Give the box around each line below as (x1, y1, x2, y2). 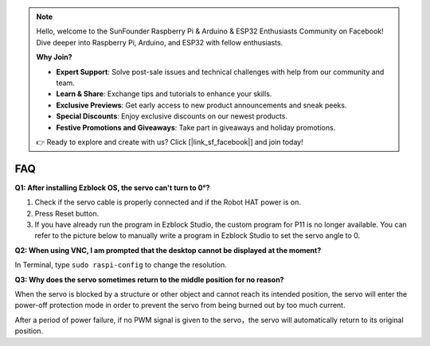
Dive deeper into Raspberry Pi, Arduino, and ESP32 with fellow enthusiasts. (36, 37, 283, 47)
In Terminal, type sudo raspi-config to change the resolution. (14, 260, 227, 270)
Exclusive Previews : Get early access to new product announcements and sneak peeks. (56, 100, 347, 110)
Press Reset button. (34, 208, 100, 218)
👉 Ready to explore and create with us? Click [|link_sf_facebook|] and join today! (36, 137, 303, 146)
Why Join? (36, 52, 72, 62)
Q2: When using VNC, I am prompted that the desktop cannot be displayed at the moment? (14, 245, 322, 255)
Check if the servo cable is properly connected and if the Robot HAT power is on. (34, 197, 302, 207)
